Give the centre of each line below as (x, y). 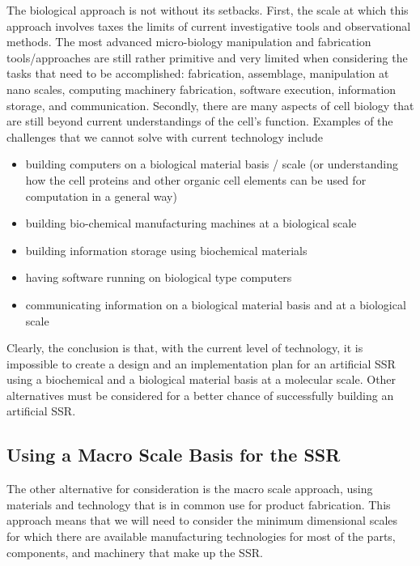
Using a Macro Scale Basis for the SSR (174, 455)
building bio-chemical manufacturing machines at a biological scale (191, 223)
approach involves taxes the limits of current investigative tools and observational (209, 26)
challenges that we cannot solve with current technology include (165, 136)
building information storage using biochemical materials (166, 250)
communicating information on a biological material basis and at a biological (216, 304)
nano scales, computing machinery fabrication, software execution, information (202, 89)
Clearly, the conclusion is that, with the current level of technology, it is (185, 348)
